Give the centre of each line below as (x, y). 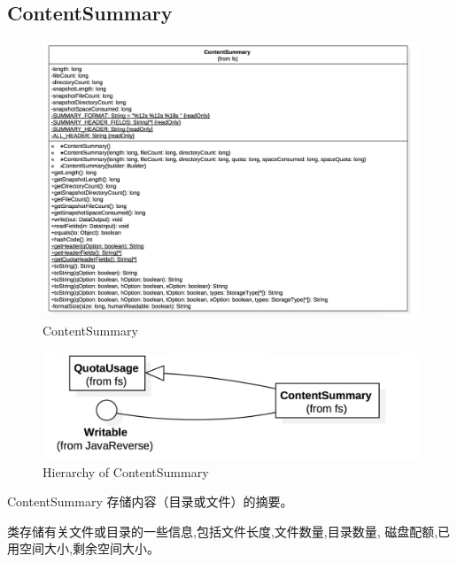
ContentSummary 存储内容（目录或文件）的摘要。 (150, 501)
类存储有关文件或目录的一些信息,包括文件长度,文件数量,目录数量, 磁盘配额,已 (229, 531)
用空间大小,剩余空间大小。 (83, 548)
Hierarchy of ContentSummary (126, 471)
